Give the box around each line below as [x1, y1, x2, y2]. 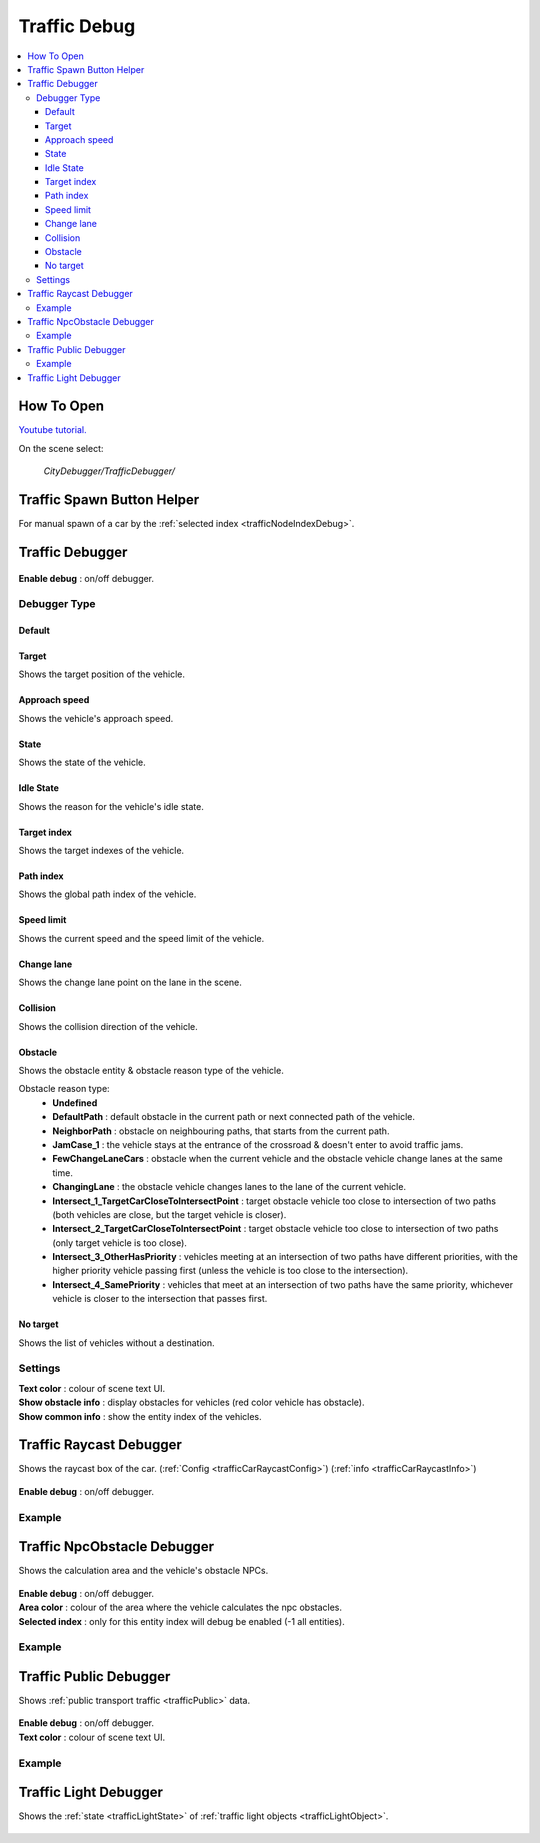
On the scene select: [18, 442, 104, 454]
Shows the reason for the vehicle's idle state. [18, 800, 204, 812]
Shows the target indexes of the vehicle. [18, 845, 185, 857]
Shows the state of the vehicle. [18, 756, 147, 769]
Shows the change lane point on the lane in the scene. [18, 976, 242, 989]
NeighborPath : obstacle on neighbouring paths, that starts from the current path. [52, 1125, 390, 1137]
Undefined [52, 1096, 98, 1109]
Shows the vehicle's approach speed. [18, 712, 174, 724]
